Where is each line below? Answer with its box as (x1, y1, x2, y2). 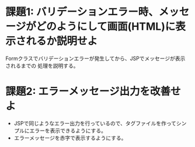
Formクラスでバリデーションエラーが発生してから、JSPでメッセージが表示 (5, 55, 186, 62)
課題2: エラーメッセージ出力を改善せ (5, 85, 181, 98)
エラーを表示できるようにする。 (29, 127, 106, 134)
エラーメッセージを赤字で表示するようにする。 (13, 134, 127, 141)
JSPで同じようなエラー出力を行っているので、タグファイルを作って (13, 120, 176, 127)
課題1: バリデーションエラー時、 (5, 5, 159, 19)
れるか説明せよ (26, 34, 98, 48)
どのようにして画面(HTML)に (36, 20, 176, 33)
